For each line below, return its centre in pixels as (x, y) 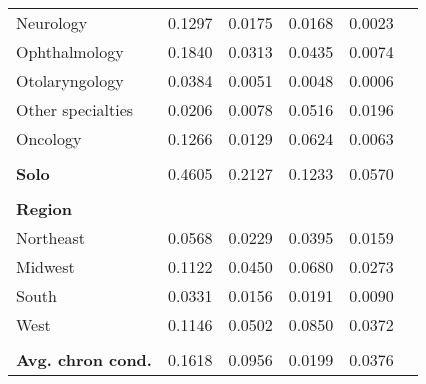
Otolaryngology (70, 80)
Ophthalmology (70, 51)
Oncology (49, 138)
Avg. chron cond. (84, 359)
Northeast (51, 237)
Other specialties (75, 109)
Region (44, 208)
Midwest (45, 266)
